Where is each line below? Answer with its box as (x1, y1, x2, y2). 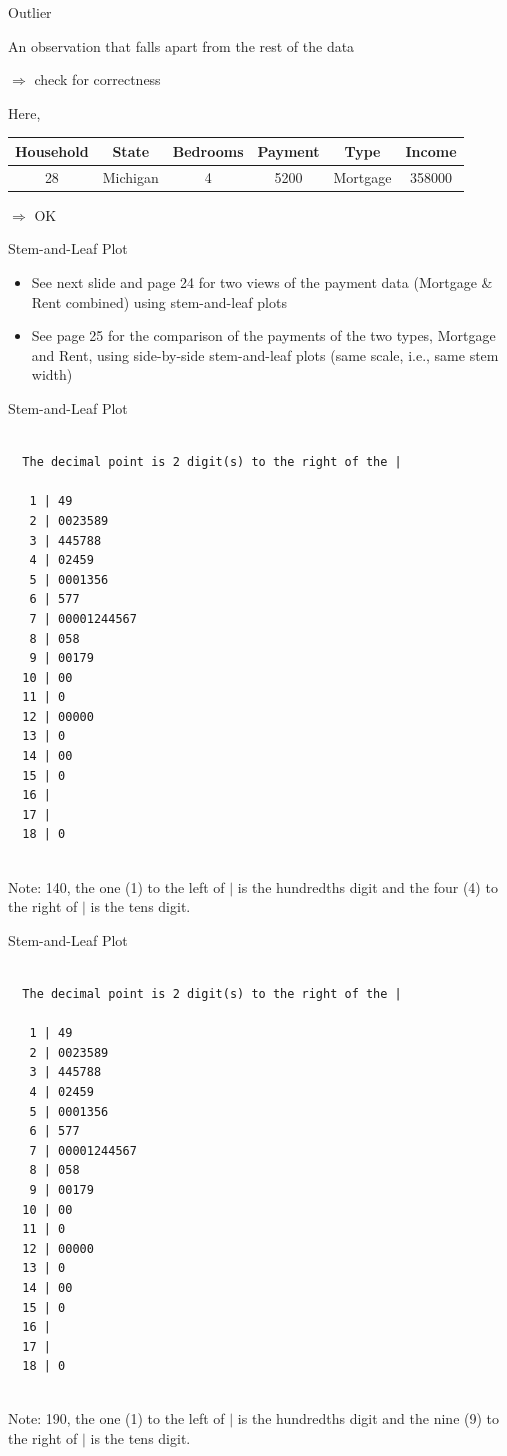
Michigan (102, 166, 159, 187)
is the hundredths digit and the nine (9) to (237, 1408, 500, 1429)
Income (405, 140, 457, 161)
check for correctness (34, 69, 161, 90)
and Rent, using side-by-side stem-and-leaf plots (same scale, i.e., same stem (31, 344, 499, 365)
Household (15, 140, 89, 161)
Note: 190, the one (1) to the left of (8, 1408, 225, 1429)
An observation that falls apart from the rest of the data (8, 35, 355, 56)
